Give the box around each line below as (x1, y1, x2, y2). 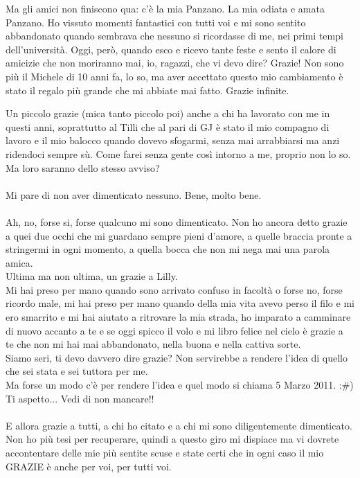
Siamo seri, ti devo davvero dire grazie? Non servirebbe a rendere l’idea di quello (6, 350, 348, 364)
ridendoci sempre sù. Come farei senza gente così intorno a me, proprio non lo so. (6, 146, 351, 161)
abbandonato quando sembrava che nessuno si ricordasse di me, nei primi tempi (6, 28, 343, 43)
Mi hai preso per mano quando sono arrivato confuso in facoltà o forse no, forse (6, 282, 343, 296)
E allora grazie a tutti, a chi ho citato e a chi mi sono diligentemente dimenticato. (6, 418, 352, 432)
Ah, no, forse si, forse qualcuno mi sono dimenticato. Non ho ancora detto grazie (6, 214, 348, 229)
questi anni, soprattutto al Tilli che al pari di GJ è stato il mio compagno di (6, 119, 330, 134)
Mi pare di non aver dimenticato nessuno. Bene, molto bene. (6, 187, 262, 202)
